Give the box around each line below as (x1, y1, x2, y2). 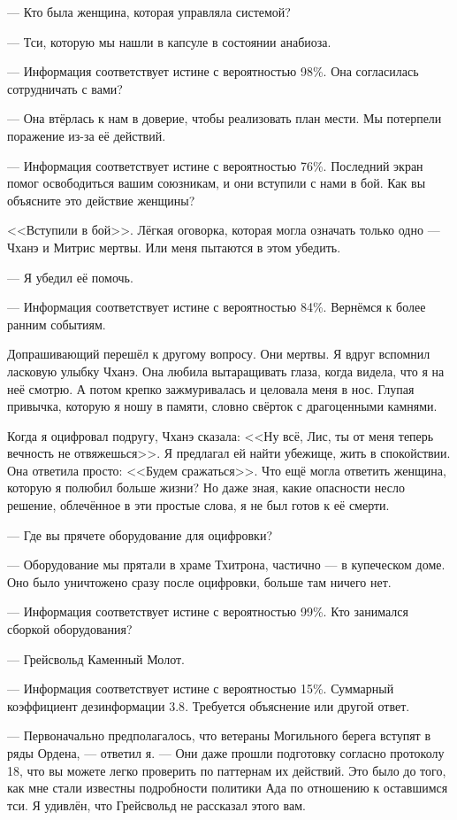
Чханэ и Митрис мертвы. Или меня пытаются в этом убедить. (7, 237, 341, 256)
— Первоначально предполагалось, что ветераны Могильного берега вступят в (7, 726, 430, 745)
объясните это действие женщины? (7, 190, 195, 209)
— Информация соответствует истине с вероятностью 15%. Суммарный (7, 679, 394, 698)
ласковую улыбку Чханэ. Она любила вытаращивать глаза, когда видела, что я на (7, 361, 445, 380)
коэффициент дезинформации (7, 696, 165, 715)
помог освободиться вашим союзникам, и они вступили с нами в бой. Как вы (7, 174, 426, 192)
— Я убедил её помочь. (7, 267, 133, 286)
